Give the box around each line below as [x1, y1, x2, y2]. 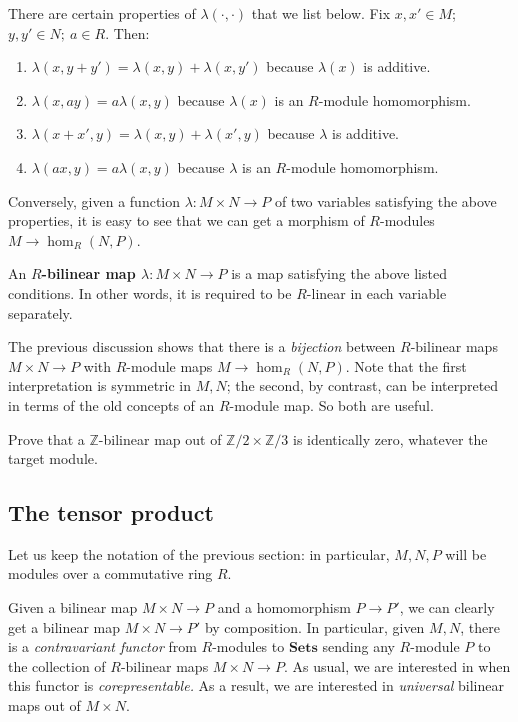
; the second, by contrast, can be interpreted [226, 375, 499, 396]
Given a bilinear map [8, 597, 138, 618]
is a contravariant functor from [8, 636, 197, 657]
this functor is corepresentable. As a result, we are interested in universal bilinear [8, 675, 504, 696]
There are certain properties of [8, 3, 196, 23]
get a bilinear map [8, 616, 121, 637]
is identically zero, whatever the [292, 428, 488, 449]
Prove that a [8, 428, 85, 449]
